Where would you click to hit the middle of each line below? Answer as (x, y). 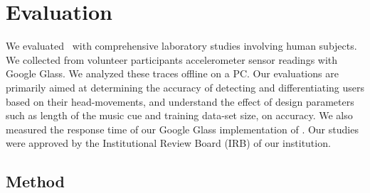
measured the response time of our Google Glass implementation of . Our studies (182, 129)
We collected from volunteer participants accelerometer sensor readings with (172, 59)
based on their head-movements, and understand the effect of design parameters (180, 101)
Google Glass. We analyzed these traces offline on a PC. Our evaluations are (172, 73)
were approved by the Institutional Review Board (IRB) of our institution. (168, 143)
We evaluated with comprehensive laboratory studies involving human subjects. (181, 46)
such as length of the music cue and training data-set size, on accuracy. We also (179, 115)
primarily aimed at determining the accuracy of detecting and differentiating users (185, 87)
